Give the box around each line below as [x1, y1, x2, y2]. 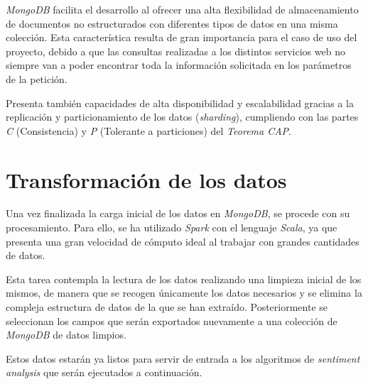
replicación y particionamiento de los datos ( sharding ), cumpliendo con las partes [6, 109, 359, 124]
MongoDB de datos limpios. [6, 327, 126, 342]
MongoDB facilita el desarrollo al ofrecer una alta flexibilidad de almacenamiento [6, 2, 359, 16]
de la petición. [6, 71, 67, 86]
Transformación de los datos [6, 165, 287, 194]
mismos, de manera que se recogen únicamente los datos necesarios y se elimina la [6, 285, 362, 300]
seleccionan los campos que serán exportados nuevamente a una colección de [6, 313, 337, 328]
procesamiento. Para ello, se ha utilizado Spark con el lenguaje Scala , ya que [6, 220, 337, 235]
